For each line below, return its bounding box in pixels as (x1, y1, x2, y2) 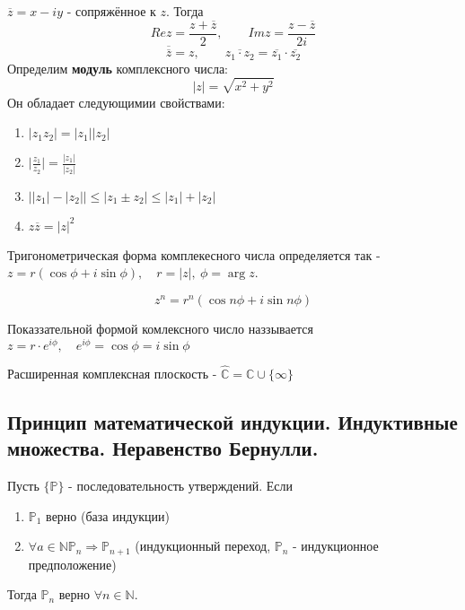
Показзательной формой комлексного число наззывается (7, 318, 313, 337)
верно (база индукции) (46, 506, 171, 525)
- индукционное (293, 536, 379, 555)
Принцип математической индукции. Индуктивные (7, 407, 458, 435)
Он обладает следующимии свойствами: (7, 92, 225, 111)
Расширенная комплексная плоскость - (7, 363, 217, 382)
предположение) (28, 554, 117, 573)
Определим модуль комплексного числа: (7, 58, 229, 77)
